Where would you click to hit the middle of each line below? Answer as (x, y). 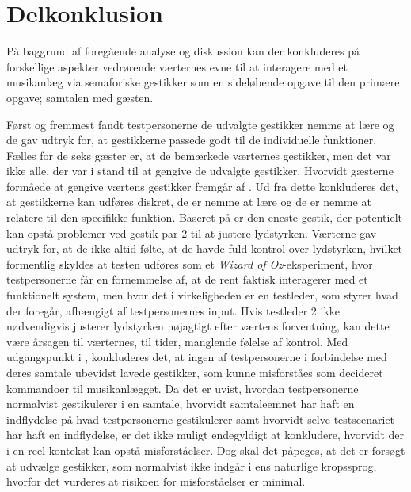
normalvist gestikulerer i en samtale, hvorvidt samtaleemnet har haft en (181, 404)
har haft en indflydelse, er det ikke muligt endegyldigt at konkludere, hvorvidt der (205, 435)
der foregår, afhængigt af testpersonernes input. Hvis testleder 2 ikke (173, 310)
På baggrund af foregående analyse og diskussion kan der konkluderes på (183, 51)
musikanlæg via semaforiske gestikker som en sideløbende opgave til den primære (203, 82)
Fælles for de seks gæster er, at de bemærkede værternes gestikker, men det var (199, 155)
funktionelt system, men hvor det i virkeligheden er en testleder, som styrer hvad (202, 295)
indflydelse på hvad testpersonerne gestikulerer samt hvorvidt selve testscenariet (201, 419)
